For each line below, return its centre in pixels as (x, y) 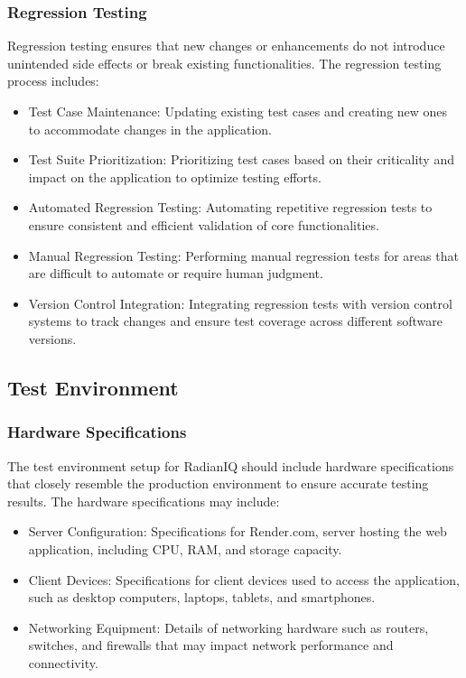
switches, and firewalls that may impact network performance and (211, 645)
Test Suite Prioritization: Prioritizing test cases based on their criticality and (241, 159)
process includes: (53, 81)
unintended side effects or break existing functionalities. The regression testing (224, 63)
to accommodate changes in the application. (150, 129)
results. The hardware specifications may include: (144, 501)
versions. (52, 338)
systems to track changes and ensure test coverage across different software (235, 321)
